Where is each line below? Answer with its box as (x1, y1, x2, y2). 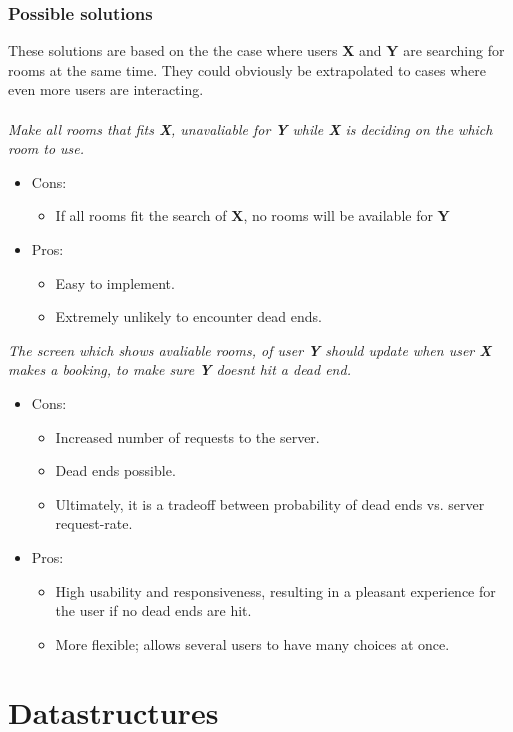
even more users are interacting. (8, 79, 204, 100)
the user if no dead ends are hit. (55, 600, 252, 621)
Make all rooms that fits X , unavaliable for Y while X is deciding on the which (8, 118, 493, 139)
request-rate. (55, 513, 133, 534)
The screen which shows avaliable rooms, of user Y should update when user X (8, 339, 492, 360)
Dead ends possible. (55, 460, 176, 481)
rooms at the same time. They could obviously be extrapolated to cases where (8, 59, 487, 80)
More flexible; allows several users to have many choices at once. (55, 633, 450, 654)
